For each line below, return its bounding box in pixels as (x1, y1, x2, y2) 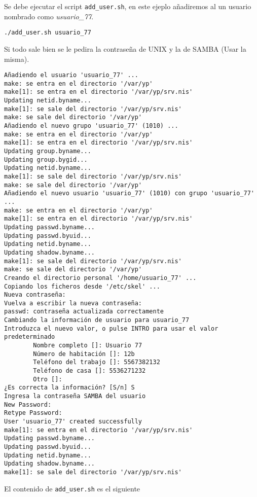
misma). (4, 53, 29, 64)
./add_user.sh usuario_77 (4, 29, 91, 37)
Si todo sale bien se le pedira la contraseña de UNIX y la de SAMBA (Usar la (4, 43, 246, 54)
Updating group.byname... (4, 148, 91, 155)
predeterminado (4, 333, 55, 341)
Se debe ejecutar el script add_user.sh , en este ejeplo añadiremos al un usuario (4, 1, 251, 11)
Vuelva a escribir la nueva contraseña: (4, 299, 142, 307)
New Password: (4, 401, 52, 408)
